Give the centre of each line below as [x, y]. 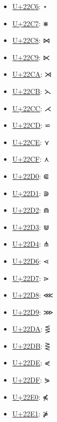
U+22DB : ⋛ [31, 345]
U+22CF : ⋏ [31, 159]
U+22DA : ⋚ [31, 329]
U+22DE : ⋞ [31, 363]
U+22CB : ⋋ [32, 91]
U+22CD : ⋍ [31, 125]
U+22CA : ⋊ [32, 74]
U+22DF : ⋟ [31, 380]
